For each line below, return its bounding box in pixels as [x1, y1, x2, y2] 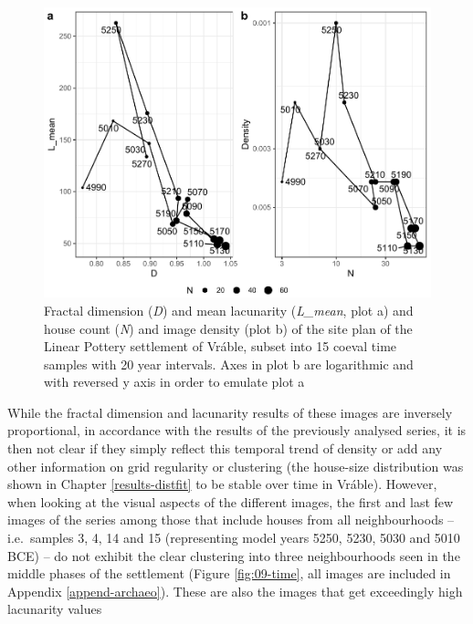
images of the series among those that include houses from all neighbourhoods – [7, 510, 455, 529]
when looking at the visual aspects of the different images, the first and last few [7, 492, 454, 511]
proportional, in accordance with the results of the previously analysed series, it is [7, 421, 467, 440]
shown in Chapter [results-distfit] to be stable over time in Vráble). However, [7, 474, 437, 494]
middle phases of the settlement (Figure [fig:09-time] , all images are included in [7, 564, 451, 583]
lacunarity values [7, 599, 102, 619]
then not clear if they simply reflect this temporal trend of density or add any [7, 439, 443, 458]
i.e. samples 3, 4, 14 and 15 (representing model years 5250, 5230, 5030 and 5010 [7, 528, 460, 547]
